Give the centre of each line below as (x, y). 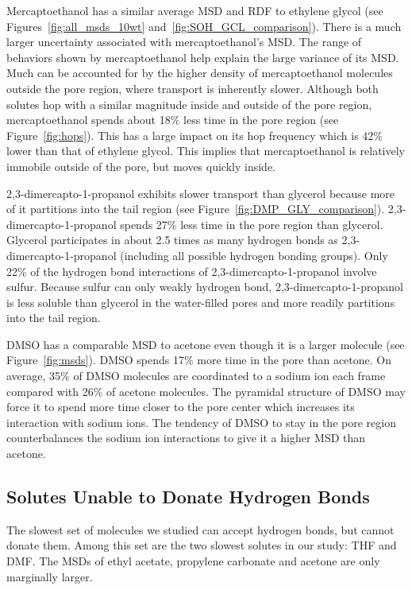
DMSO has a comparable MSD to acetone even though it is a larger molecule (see (206, 344)
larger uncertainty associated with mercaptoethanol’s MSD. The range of (184, 42)
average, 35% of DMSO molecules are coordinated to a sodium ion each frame (196, 376)
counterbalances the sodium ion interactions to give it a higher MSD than (186, 438)
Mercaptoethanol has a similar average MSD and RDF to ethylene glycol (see (195, 10)
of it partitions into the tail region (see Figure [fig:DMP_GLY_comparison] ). (196, 209)
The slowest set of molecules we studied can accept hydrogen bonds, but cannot (200, 529)
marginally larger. (50, 576)
